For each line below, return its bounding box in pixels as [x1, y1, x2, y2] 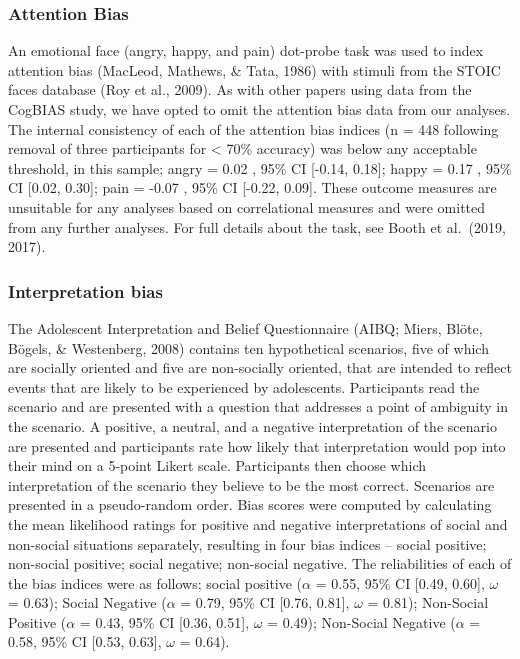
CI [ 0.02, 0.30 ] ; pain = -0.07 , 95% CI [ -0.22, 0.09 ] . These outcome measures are [8, 177, 497, 198]
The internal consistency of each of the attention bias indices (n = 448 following [8, 118, 499, 139]
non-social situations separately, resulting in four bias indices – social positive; [8, 533, 487, 554]
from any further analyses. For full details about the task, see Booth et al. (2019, [8, 216, 506, 237]
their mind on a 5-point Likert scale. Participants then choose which [8, 455, 427, 476]
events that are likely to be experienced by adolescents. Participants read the [8, 376, 480, 397]
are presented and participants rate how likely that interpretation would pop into [8, 435, 506, 456]
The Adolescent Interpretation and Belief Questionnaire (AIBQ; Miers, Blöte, [8, 317, 483, 338]
